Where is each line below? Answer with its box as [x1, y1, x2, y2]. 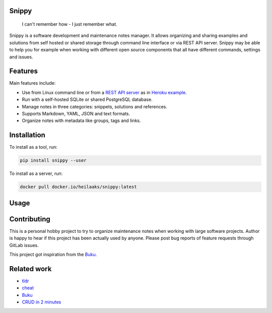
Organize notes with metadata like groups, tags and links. [22, 117, 141, 123]
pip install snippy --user [20, 158, 87, 163]
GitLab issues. [9, 242, 39, 248]
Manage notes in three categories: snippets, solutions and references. [22, 103, 167, 109]
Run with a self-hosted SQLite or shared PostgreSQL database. [22, 96, 153, 103]
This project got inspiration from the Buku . [9, 251, 97, 257]
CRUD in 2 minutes [22, 299, 61, 305]
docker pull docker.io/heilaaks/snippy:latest [20, 184, 137, 190]
